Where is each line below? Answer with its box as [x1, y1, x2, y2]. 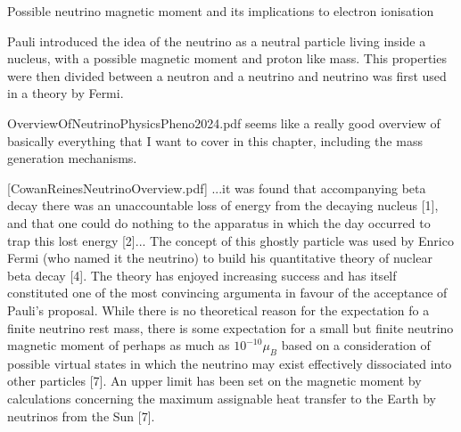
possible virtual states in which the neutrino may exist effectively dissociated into [7, 354, 452, 372]
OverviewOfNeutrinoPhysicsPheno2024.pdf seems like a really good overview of [7, 113, 440, 132]
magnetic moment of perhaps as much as [7, 336, 230, 355]
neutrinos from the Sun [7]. [7, 406, 155, 425]
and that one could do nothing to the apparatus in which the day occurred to [7, 213, 431, 232]
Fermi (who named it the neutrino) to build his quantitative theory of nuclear [7, 249, 432, 267]
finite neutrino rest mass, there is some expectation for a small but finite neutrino [7, 318, 454, 337]
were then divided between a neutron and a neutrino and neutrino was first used [7, 66, 447, 85]
